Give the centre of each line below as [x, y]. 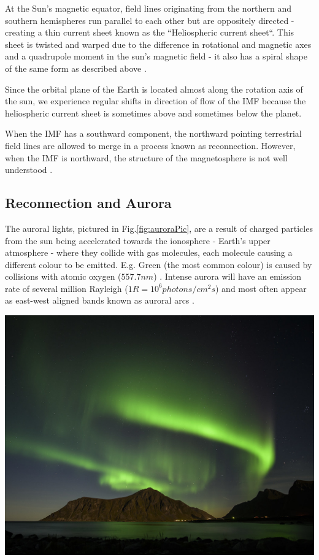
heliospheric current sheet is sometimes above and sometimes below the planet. [153, 113]
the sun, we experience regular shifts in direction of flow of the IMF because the [156, 101]
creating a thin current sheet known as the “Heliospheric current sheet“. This [150, 32]
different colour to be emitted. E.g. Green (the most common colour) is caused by [159, 264]
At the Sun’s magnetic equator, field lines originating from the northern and [148, 8]
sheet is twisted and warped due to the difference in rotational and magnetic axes [158, 44]
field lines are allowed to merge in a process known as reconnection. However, [150, 145]
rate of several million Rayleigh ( [67, 288]
